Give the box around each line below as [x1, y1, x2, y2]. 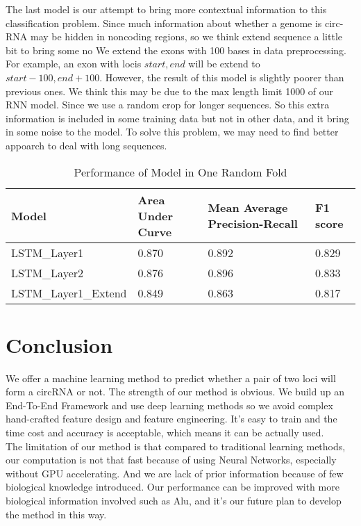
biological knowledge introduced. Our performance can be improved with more [6, 479, 339, 494]
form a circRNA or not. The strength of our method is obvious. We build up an [6, 384, 344, 399]
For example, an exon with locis [6, 56, 142, 71]
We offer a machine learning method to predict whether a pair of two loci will [6, 370, 336, 385]
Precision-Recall [208, 215, 298, 232]
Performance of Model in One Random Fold [74, 163, 287, 180]
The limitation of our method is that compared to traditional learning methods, [6, 438, 346, 453]
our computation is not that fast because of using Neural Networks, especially [6, 452, 337, 467]
